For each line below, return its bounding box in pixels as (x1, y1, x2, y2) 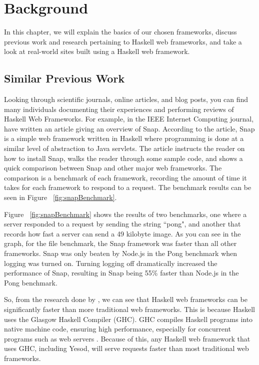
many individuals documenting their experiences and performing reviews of (4, 103, 234, 114)
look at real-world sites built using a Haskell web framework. (4, 46, 190, 56)
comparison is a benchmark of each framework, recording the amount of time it (4, 172, 247, 182)
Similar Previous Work (4, 70, 125, 86)
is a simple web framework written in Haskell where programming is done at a (4, 133, 244, 143)
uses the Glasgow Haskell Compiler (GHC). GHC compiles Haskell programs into (4, 313, 253, 324)
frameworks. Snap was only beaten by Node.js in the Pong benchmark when (4, 248, 237, 258)
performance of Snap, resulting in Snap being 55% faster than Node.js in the (4, 267, 239, 278)
